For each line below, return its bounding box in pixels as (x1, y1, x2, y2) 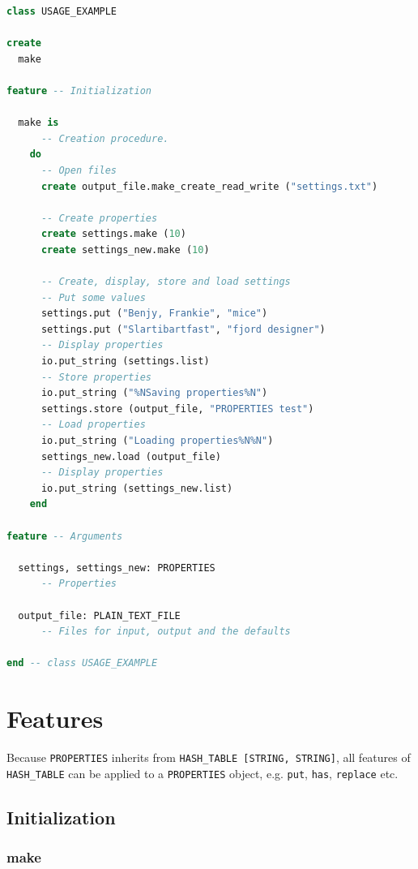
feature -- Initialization (6, 84, 151, 97)
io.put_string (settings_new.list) (41, 482, 233, 494)
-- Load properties (41, 419, 146, 431)
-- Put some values (41, 291, 146, 303)
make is (18, 117, 59, 129)
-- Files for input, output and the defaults (41, 626, 291, 638)
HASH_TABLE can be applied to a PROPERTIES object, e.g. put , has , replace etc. (6, 764, 399, 781)
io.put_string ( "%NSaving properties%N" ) (41, 387, 268, 399)
